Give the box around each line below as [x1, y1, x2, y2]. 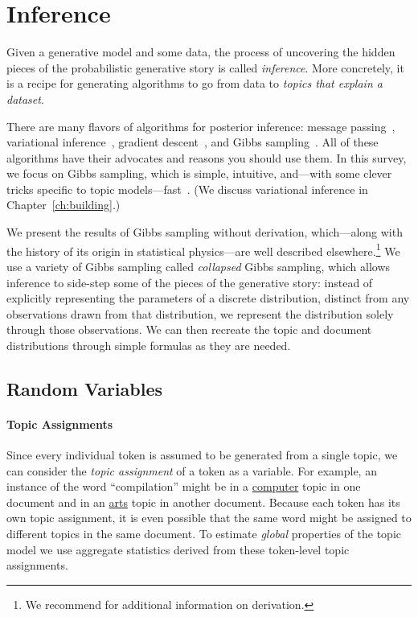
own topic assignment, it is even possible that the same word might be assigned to [6, 509, 412, 526]
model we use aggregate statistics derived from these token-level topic [6, 541, 350, 557]
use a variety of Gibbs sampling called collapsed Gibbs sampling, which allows [6, 257, 391, 274]
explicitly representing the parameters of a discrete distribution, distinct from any [6, 290, 410, 306]
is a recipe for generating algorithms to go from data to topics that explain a [6, 75, 383, 92]
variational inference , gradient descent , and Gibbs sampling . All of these [6, 134, 379, 150]
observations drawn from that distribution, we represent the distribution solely [6, 305, 394, 322]
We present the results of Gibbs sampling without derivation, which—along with [6, 224, 403, 241]
